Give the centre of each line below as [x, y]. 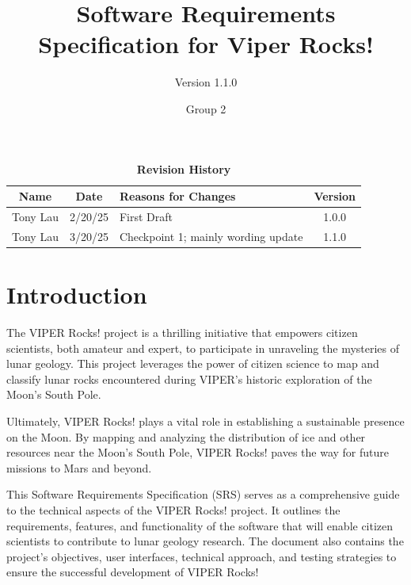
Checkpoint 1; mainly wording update [211, 236]
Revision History [184, 168]
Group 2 [206, 108]
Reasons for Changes [177, 196]
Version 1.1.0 [206, 82]
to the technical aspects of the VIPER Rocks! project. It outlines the [173, 509]
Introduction [77, 294]
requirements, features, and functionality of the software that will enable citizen [200, 525]
